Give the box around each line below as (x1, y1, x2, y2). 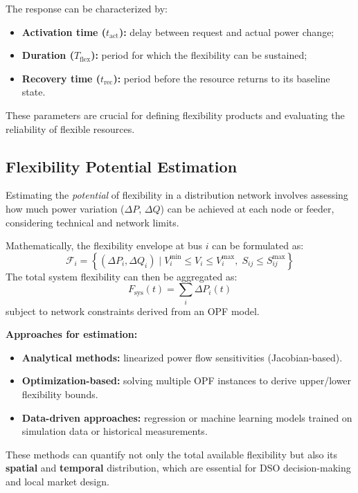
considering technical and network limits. (6, 215, 179, 229)
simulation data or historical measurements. (21, 424, 208, 438)
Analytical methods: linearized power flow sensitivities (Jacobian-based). (21, 350, 343, 364)
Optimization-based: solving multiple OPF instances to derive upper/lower (21, 373, 352, 388)
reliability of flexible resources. (6, 121, 135, 136)
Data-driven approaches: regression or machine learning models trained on (21, 410, 352, 424)
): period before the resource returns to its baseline (113, 71, 330, 85)
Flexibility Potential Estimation (6, 155, 238, 177)
